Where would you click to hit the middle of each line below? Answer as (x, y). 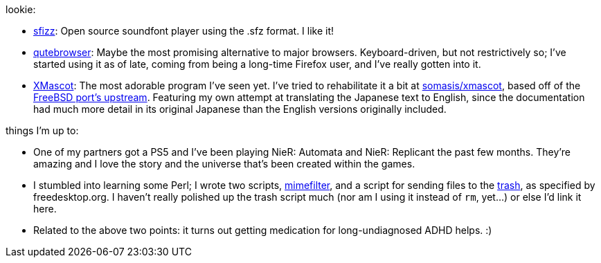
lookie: (21, 9)
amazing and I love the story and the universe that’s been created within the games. (224, 164)
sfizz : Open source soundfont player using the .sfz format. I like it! (184, 31)
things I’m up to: (42, 130)
